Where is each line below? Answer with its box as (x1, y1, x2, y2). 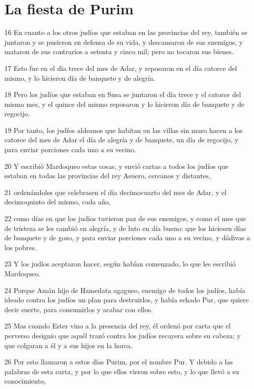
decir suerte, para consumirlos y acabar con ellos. (4, 304, 153, 314)
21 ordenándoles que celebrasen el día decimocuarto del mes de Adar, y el (4, 187, 227, 197)
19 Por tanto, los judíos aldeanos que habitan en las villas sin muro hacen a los (4, 125, 243, 135)
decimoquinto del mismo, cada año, (4, 196, 111, 207)
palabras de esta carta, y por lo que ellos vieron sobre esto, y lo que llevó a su (4, 366, 239, 376)
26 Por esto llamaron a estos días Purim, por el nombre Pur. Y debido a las (4, 357, 233, 367)
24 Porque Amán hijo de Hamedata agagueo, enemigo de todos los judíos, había (4, 285, 246, 295)
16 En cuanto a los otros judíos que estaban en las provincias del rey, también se (4, 27, 248, 37)
